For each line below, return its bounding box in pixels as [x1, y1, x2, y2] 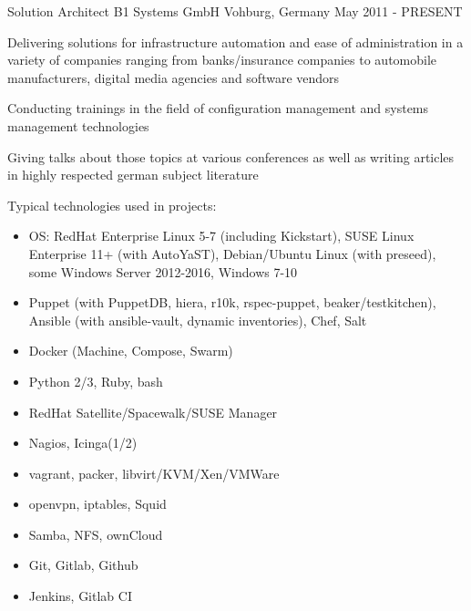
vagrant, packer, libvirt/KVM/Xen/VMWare [28, 463, 280, 482]
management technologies [7, 116, 149, 135]
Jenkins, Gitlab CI [28, 586, 132, 606]
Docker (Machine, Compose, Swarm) [28, 341, 233, 360]
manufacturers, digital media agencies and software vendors [7, 67, 340, 87]
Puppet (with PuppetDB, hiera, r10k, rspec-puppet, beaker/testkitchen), [28, 293, 436, 312]
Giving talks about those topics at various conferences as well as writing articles [7, 147, 455, 166]
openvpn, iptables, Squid [28, 494, 167, 513]
